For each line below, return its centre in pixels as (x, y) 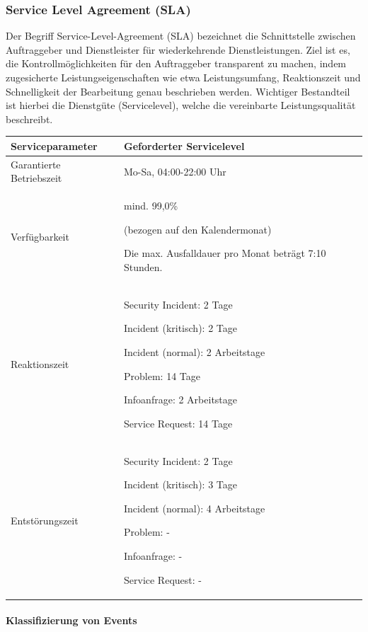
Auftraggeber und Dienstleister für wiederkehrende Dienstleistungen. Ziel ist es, (178, 49)
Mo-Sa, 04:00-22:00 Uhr (175, 171)
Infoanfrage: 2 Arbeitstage (181, 400)
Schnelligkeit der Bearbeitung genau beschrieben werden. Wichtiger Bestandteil (178, 91)
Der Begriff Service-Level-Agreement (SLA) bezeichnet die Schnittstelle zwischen (181, 36)
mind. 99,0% (151, 206)
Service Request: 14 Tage (178, 423)
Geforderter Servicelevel (184, 145)
